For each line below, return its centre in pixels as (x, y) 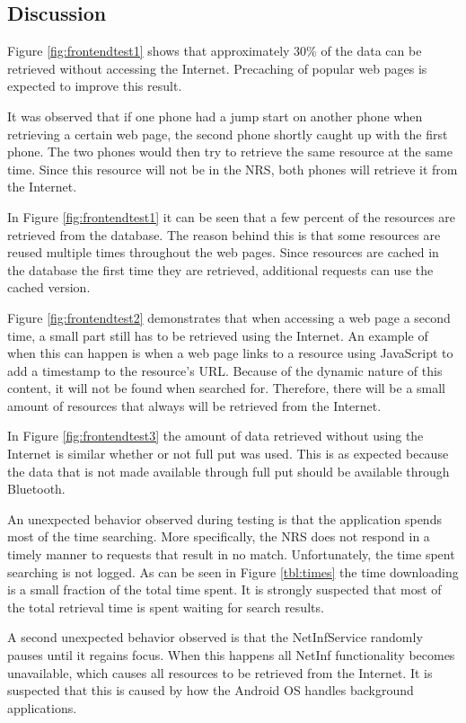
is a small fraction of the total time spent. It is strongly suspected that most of (224, 589)
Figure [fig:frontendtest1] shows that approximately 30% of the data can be (215, 51)
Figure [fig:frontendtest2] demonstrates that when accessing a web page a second (229, 317)
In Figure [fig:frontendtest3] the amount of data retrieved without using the (215, 436)
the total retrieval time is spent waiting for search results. (166, 607)
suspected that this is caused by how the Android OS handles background (211, 690)
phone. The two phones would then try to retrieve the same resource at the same (230, 152)
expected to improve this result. (95, 86)
